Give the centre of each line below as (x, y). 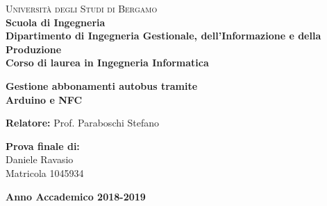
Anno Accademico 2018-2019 (76, 196)
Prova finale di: (43, 146)
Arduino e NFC (44, 99)
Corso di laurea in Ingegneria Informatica (107, 63)
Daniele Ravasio (40, 159)
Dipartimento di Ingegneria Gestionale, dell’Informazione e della (163, 36)
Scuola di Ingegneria (56, 22)
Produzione (34, 49)
